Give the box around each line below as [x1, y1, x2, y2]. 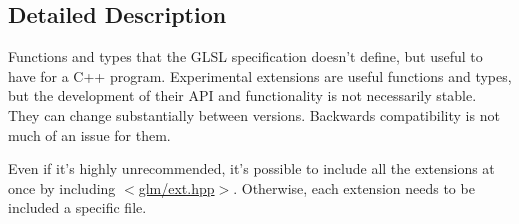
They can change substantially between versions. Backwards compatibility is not [8, 104, 500, 125]
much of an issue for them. [8, 124, 171, 145]
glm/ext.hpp [138, 177, 215, 198]
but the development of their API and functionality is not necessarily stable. [8, 85, 477, 106]
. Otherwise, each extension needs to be [233, 177, 475, 198]
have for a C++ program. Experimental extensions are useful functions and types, [8, 65, 512, 86]
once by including [8, 177, 116, 198]
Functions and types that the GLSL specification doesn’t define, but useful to [8, 46, 483, 67]
